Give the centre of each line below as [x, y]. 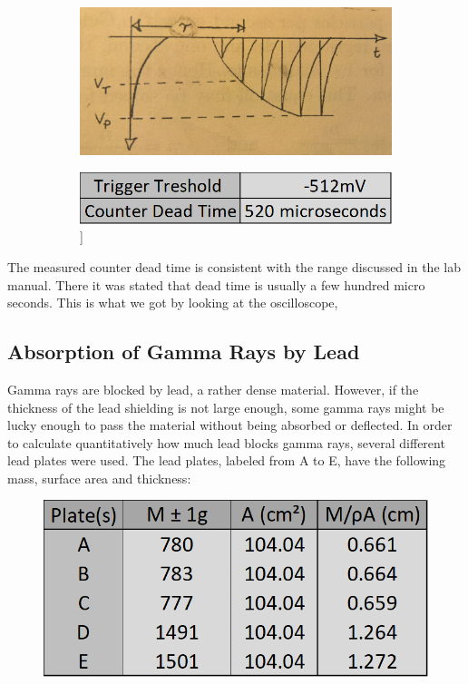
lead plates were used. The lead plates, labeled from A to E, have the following [227, 460]
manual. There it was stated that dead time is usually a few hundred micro [216, 284]
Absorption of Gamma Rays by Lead [184, 352]
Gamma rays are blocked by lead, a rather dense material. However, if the [213, 389]
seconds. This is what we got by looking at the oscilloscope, [173, 303]
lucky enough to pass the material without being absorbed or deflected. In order [230, 425]
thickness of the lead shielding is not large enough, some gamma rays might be [226, 407]
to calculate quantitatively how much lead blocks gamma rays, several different [226, 442]
